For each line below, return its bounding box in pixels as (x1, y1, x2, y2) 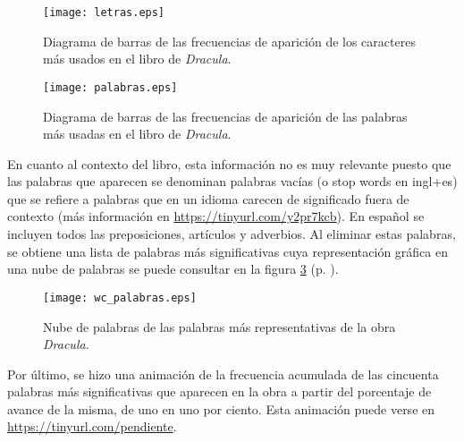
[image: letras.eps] (43, 6, 165, 19)
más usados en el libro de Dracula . (43, 49, 232, 68)
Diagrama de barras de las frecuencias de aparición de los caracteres (43, 31, 416, 50)
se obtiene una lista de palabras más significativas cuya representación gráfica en (7, 242, 448, 260)
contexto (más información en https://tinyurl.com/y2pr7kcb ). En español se (7, 207, 425, 225)
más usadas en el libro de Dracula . (43, 124, 232, 143)
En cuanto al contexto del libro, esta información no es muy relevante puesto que (7, 154, 451, 173)
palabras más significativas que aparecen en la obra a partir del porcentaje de (7, 382, 432, 401)
